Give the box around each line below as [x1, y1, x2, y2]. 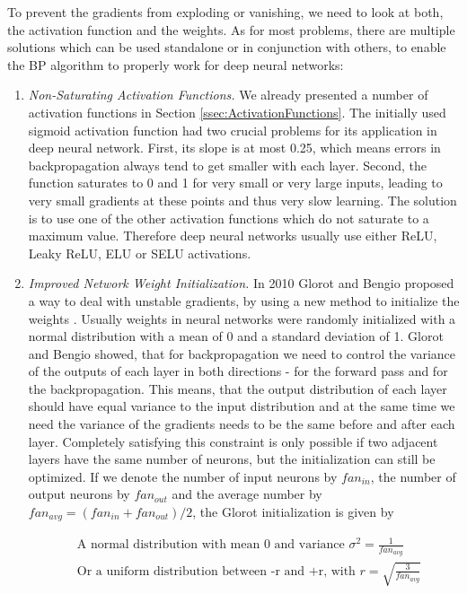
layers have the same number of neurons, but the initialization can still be [28, 450, 436, 468]
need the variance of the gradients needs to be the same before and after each [28, 415, 455, 433]
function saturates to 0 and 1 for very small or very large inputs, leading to [28, 173, 443, 192]
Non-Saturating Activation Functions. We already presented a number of [28, 85, 428, 104]
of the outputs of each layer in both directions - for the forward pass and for [28, 362, 448, 380]
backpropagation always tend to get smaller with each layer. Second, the [28, 155, 427, 174]
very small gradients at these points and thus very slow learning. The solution [28, 190, 457, 209]
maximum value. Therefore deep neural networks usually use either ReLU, [28, 226, 437, 245]
